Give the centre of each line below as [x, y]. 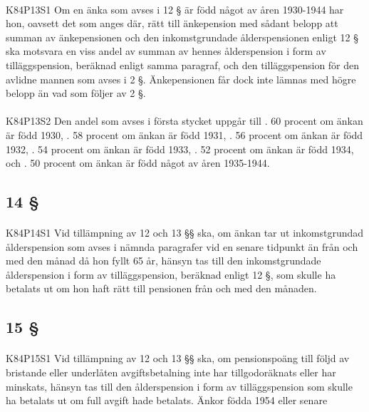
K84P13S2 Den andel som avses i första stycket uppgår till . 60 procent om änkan [184, 121]
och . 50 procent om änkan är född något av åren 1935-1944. [138, 163]
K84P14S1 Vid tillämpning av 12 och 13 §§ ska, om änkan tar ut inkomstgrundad [185, 233]
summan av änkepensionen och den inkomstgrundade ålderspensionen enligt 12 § [182, 37]
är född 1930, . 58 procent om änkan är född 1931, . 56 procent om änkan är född [184, 134]
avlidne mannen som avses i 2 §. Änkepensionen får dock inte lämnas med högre [181, 79]
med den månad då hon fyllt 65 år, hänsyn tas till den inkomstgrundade [163, 261]
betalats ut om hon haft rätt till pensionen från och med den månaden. [161, 288]
